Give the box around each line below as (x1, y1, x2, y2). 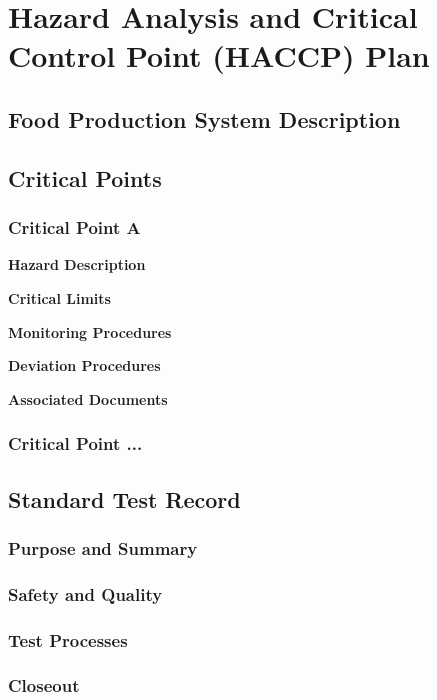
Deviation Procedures (8, 355, 161, 376)
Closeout (8, 673, 80, 698)
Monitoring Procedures (8, 321, 172, 342)
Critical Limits (8, 287, 111, 308)
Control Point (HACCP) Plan (8, 35, 430, 76)
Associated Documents (8, 388, 168, 409)
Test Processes (8, 627, 128, 652)
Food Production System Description (8, 103, 401, 134)
